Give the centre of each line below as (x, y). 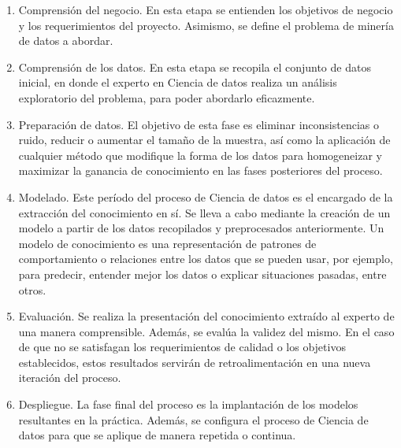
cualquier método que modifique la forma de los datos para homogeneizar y (200, 155)
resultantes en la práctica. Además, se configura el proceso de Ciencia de (193, 419)
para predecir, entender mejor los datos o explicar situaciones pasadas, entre (202, 274)
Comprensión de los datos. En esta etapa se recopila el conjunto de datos (195, 67)
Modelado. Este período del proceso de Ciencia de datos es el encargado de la (206, 196)
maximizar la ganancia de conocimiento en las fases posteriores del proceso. (200, 170)
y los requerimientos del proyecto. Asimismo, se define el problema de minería (206, 25)
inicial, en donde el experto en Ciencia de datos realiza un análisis (178, 82)
